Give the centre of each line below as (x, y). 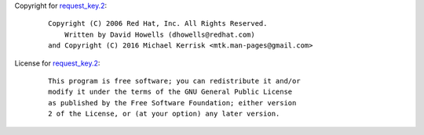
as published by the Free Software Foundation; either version (172, 103)
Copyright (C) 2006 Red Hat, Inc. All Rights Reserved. (158, 24)
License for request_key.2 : (57, 63)
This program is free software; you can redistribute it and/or (175, 81)
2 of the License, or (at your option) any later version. (164, 114)
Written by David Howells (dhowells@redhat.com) (159, 34)
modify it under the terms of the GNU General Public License (170, 92)
